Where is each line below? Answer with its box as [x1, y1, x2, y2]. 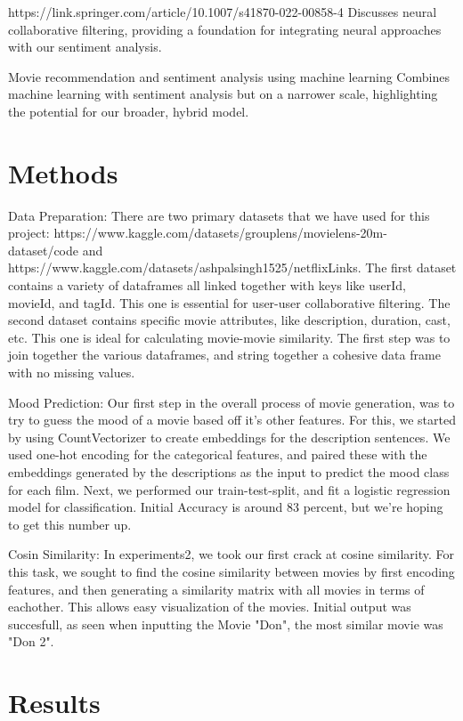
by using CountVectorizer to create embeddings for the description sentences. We [8, 427, 451, 446]
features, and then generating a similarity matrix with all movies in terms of [8, 579, 425, 598]
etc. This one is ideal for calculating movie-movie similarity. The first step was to [8, 328, 451, 346]
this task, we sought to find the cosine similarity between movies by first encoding [8, 562, 455, 580]
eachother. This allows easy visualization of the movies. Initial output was [8, 597, 411, 616]
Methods [8, 154, 118, 190]
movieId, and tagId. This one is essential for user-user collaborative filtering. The [8, 293, 451, 312]
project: [8, 223, 50, 242]
